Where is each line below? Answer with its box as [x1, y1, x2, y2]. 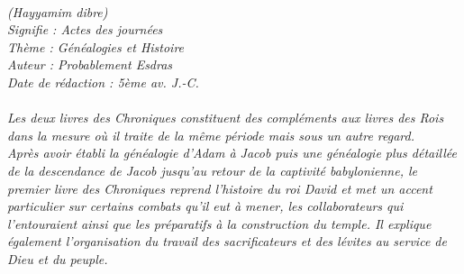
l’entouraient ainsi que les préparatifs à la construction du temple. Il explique [7, 214, 432, 233]
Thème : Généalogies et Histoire [7, 37, 185, 56]
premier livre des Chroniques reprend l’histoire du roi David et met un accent [7, 178, 432, 197]
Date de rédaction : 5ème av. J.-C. [7, 72, 199, 91]
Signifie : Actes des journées [7, 20, 163, 39]
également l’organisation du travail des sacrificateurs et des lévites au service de [7, 232, 447, 251]
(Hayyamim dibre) [7, 2, 108, 21]
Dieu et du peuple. [7, 249, 108, 268]
